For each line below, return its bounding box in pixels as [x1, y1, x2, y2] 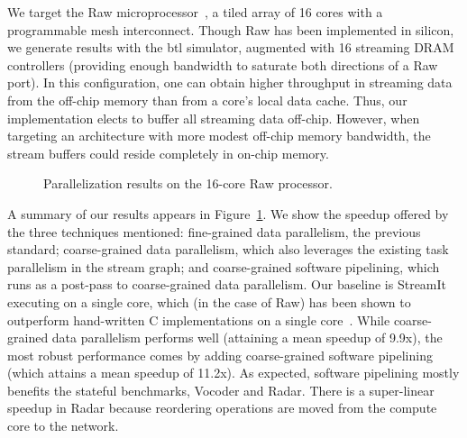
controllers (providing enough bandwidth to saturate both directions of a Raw [7, 55, 438, 74]
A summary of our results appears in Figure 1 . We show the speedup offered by [7, 204, 449, 223]
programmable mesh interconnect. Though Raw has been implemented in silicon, [7, 20, 454, 39]
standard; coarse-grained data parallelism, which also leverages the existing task [7, 240, 449, 259]
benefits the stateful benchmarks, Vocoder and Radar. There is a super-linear [7, 380, 435, 399]
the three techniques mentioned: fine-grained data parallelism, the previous [7, 222, 421, 241]
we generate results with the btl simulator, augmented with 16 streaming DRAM [7, 38, 454, 57]
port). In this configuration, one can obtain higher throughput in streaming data [7, 73, 453, 92]
